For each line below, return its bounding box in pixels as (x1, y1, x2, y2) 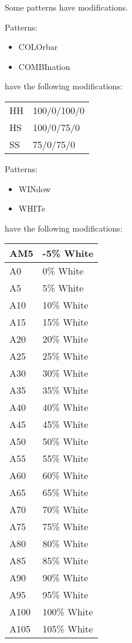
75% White (42, 520, 89, 534)
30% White (42, 366, 89, 380)
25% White (42, 349, 89, 363)
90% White (42, 571, 89, 585)
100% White (42, 605, 93, 619)
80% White (42, 537, 89, 551)
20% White (42, 332, 89, 346)
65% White (42, 485, 89, 500)
